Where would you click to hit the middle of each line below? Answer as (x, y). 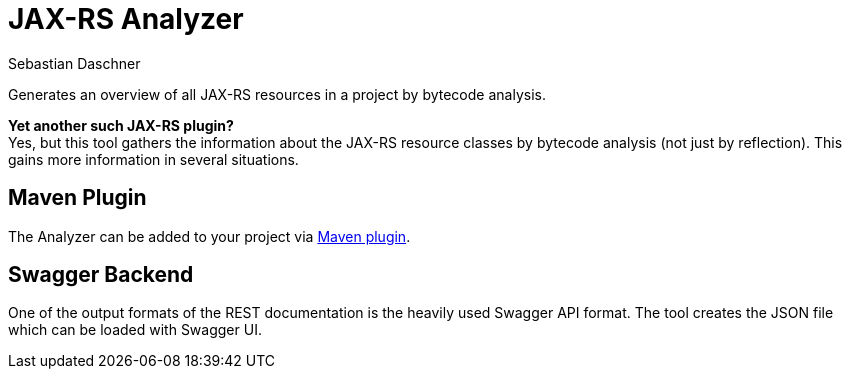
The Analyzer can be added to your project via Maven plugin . (209, 236)
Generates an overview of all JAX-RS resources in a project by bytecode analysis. (277, 94)
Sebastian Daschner (74, 63)
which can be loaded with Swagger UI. (135, 330)
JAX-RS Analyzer (126, 19)
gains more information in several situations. (153, 159)
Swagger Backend (101, 275)
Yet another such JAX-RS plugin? (121, 125)
